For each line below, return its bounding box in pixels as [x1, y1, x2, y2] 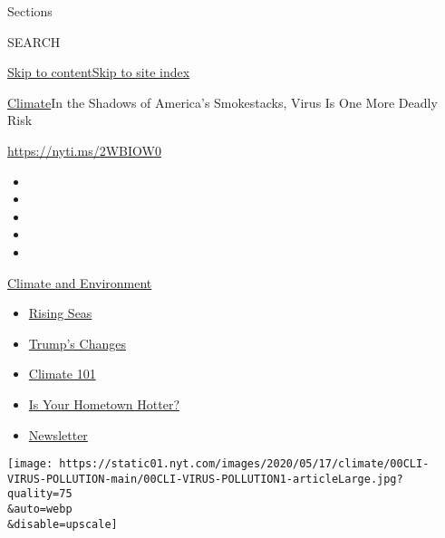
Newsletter [28, 425, 88, 444]
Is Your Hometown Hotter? [28, 394, 179, 413]
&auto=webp [7, 503, 73, 516]
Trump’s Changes [28, 333, 126, 352]
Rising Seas [28, 303, 92, 322]
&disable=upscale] [7, 517, 118, 531]
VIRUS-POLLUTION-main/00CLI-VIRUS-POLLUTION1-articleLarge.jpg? [7, 472, 403, 485]
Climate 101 [28, 364, 96, 383]
